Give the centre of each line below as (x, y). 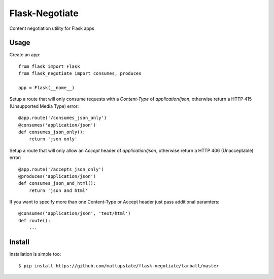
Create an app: (25, 55)
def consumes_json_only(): (52, 132)
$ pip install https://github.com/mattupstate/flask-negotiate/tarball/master (119, 266)
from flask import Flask (49, 66)
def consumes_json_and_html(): (57, 183)
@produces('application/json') (57, 176)
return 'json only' (53, 139)
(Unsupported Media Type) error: (44, 106)
